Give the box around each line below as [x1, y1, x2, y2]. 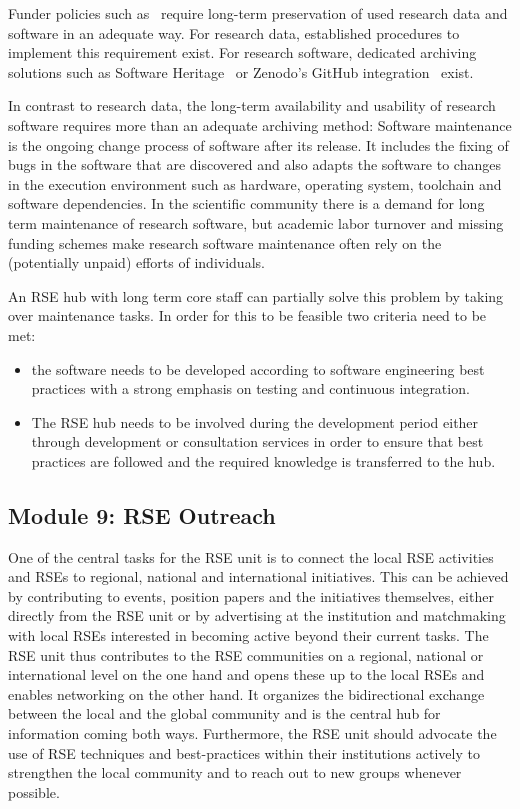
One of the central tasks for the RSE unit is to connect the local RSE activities [8, 546, 494, 567]
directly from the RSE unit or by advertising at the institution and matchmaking [8, 605, 506, 626]
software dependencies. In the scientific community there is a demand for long [8, 193, 485, 214]
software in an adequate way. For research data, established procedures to [8, 22, 460, 43]
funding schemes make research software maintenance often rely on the [8, 232, 442, 253]
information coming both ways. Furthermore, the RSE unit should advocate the [8, 723, 497, 744]
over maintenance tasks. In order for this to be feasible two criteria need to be [8, 305, 487, 326]
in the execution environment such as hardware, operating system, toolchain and [8, 173, 502, 194]
